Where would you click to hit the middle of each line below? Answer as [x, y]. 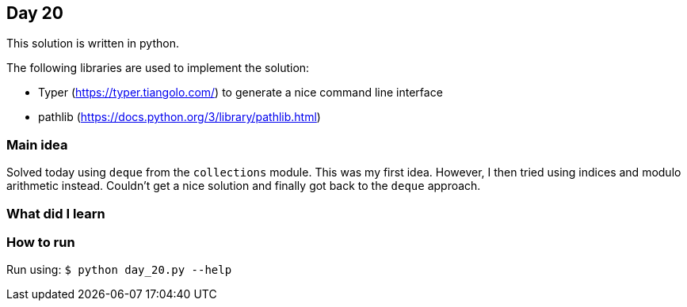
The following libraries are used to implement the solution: [158, 68]
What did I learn [56, 213]
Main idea [37, 144]
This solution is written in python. [93, 44]
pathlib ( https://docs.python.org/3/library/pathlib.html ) [179, 117]
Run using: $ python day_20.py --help [119, 270]
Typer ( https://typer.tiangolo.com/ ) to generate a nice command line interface [240, 93]
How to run [41, 242]
